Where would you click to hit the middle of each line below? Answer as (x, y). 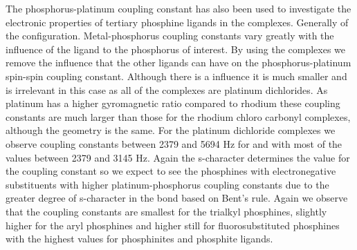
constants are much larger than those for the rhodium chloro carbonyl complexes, (178, 116)
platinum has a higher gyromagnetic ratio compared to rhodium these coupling (173, 103)
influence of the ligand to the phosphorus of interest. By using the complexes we (176, 49)
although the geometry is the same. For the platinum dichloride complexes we (171, 130)
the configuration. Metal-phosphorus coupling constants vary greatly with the (170, 36)
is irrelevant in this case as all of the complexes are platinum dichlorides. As (167, 89)
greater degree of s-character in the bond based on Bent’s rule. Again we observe (177, 198)
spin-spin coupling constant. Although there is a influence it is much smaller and (176, 76)
